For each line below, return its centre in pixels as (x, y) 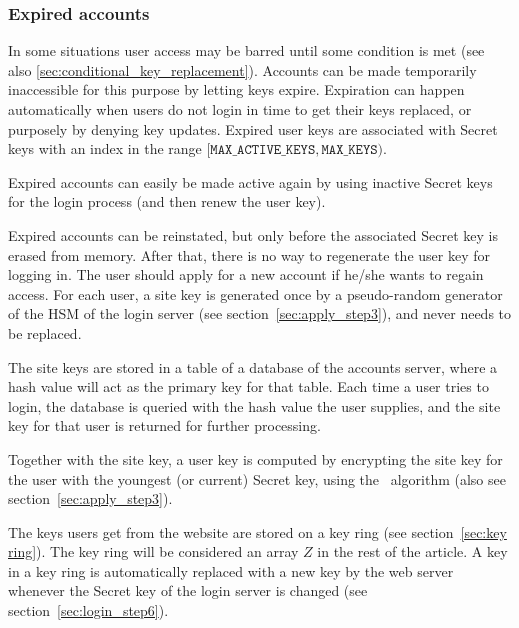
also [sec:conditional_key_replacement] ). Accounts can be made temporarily (242, 69)
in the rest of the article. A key (412, 551)
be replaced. (45, 332)
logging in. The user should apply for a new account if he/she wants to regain (246, 274)
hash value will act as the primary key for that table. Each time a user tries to (248, 386)
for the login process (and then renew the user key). (167, 201)
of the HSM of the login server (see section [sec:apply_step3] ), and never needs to (260, 313)
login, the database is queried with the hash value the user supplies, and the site (254, 405)
